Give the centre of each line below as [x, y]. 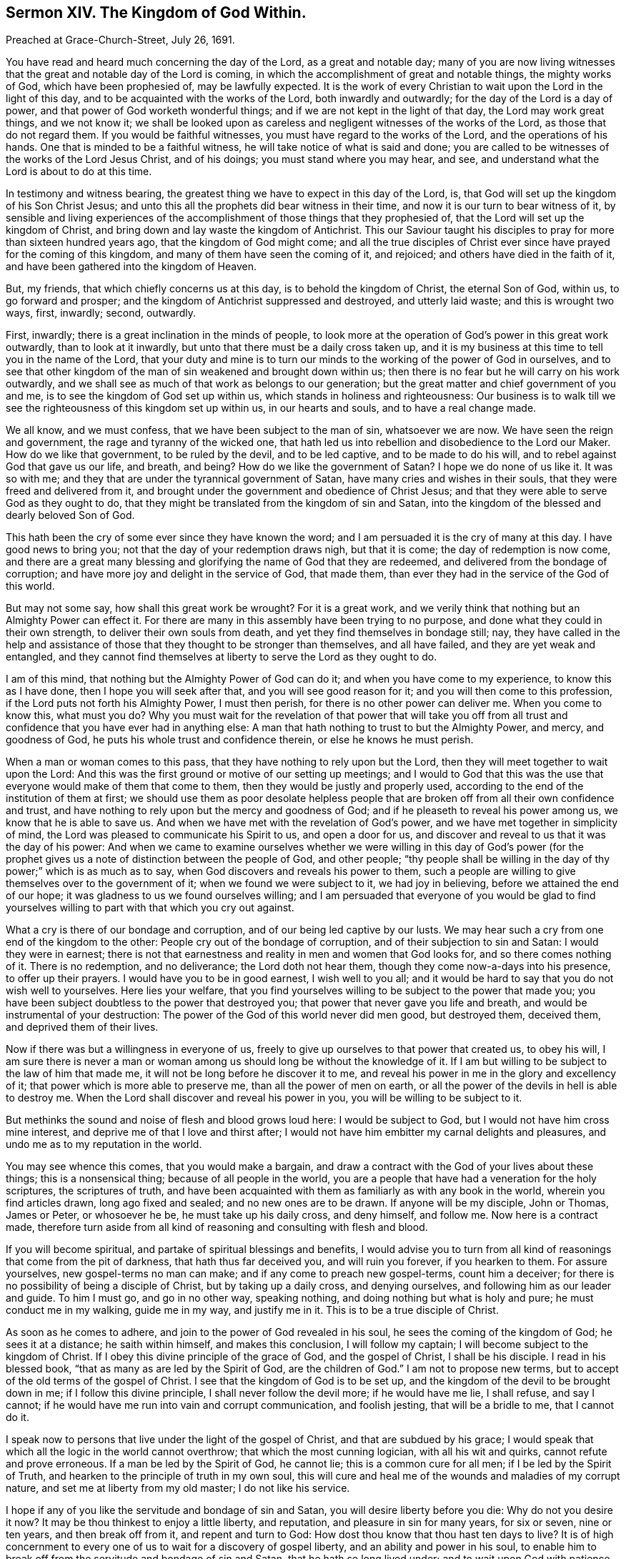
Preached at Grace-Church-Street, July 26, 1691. [120, 40]
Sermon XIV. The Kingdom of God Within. [156, 13]
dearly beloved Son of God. [70, 515]
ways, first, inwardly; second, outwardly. [101, 313]
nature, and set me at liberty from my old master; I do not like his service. [178, 1488]
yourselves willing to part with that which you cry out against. [150, 908]
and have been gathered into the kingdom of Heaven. [131, 267]
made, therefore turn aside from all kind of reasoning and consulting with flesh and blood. [217, 1227]
